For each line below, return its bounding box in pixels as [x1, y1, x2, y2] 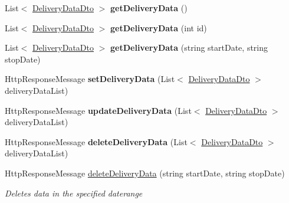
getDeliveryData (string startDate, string [110, 41, 268, 54]
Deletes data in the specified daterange [5, 186, 143, 199]
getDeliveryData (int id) [110, 21, 207, 34]
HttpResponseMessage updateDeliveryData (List [5, 104, 192, 116]
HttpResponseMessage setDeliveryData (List [5, 73, 175, 85]
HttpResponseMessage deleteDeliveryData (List [5, 135, 188, 148]
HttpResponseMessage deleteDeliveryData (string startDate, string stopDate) [5, 166, 285, 179]
